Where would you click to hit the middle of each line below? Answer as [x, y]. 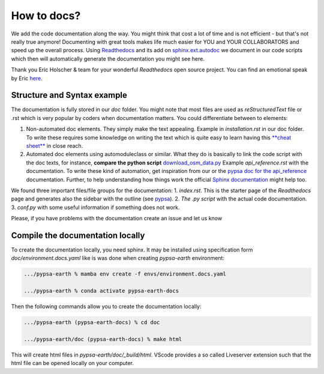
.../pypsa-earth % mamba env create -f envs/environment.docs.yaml [125, 274]
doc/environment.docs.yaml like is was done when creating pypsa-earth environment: [118, 258]
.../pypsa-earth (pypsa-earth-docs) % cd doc [92, 322]
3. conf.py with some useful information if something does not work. [95, 207]
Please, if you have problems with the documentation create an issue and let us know [116, 219]
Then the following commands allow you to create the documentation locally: [106, 307]
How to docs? [46, 16]
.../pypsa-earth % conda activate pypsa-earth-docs [101, 291]
